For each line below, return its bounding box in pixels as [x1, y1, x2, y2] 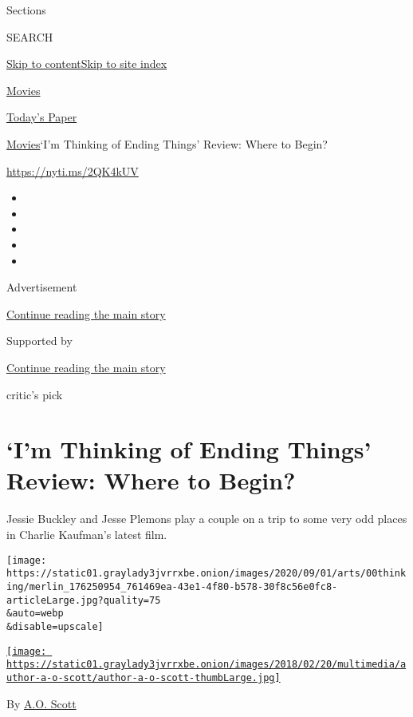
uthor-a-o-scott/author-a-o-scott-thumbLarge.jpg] [6, 671, 281, 683]
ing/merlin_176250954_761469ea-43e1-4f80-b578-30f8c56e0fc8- [6, 580, 338, 592]
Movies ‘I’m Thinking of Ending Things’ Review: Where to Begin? [6, 135, 328, 152]
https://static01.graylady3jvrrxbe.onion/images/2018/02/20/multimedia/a [6, 659, 407, 671]
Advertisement [6, 279, 77, 295]
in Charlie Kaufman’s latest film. [6, 526, 167, 542]
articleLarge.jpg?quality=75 [6, 594, 161, 606]
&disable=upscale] [6, 620, 104, 632]
